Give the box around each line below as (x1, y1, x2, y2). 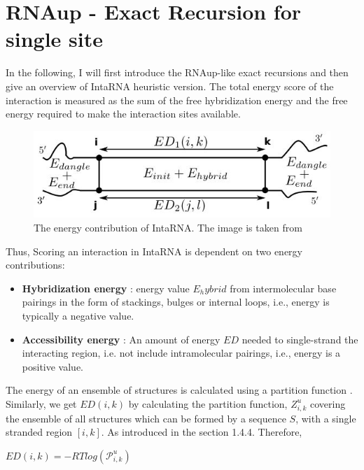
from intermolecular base (230, 280, 337, 295)
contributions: (6, 257, 65, 272)
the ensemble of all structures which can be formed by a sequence (6, 411, 286, 425)
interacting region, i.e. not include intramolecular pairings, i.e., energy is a (22, 346, 341, 360)
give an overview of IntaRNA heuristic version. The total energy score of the (6, 78, 334, 93)
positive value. (22, 359, 83, 373)
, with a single (295, 411, 356, 425)
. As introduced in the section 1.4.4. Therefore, (101, 425, 302, 439)
